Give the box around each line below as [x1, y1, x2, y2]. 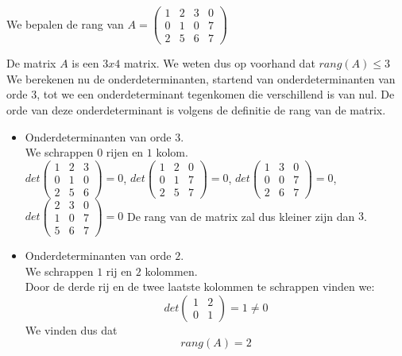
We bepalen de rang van [6, 15, 124, 32]
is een [72, 55, 99, 72]
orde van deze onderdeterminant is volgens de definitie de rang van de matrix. [6, 101, 386, 118]
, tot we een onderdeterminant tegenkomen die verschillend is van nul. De [37, 86, 395, 103]
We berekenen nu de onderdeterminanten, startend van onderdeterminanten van [6, 70, 396, 87]
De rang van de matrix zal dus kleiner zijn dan [127, 207, 355, 224]
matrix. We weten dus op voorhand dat [123, 55, 315, 72]
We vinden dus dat [25, 321, 118, 338]
